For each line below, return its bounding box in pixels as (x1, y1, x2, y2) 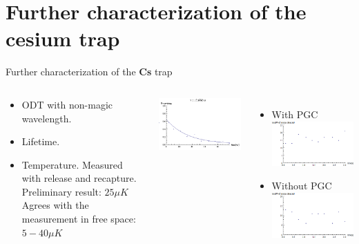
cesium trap (6, 24, 120, 53)
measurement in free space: (21, 212, 136, 226)
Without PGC (271, 178, 332, 193)
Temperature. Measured (21, 157, 123, 171)
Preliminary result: (21, 184, 101, 198)
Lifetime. (21, 134, 60, 149)
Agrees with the (21, 198, 89, 212)
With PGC (271, 106, 318, 121)
